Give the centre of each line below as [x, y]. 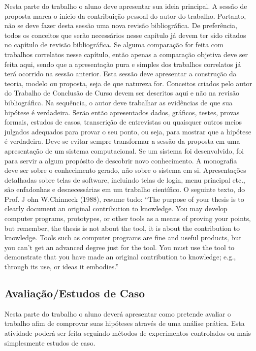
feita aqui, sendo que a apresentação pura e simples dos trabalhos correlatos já [123, 64]
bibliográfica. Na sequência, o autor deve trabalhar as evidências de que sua [119, 102]
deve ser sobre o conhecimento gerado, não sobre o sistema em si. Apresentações [125, 170]
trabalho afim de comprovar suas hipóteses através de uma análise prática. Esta [125, 323]
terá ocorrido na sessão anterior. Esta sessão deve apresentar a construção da [121, 74]
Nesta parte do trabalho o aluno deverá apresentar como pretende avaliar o [118, 313]
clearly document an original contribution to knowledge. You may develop [116, 208]
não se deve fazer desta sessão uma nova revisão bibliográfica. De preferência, [121, 25]
